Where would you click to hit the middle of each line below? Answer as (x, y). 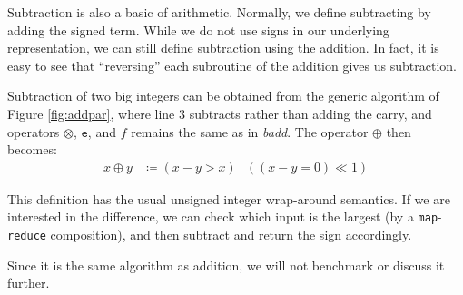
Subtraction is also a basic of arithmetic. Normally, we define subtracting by (219, 12)
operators (34, 131)
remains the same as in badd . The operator (250, 131)
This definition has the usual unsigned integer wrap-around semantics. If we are (229, 198)
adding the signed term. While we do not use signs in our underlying (198, 29)
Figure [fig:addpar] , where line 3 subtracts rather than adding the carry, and (220, 113)
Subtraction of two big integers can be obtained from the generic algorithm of (223, 96)
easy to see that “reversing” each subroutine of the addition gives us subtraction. (232, 65)
